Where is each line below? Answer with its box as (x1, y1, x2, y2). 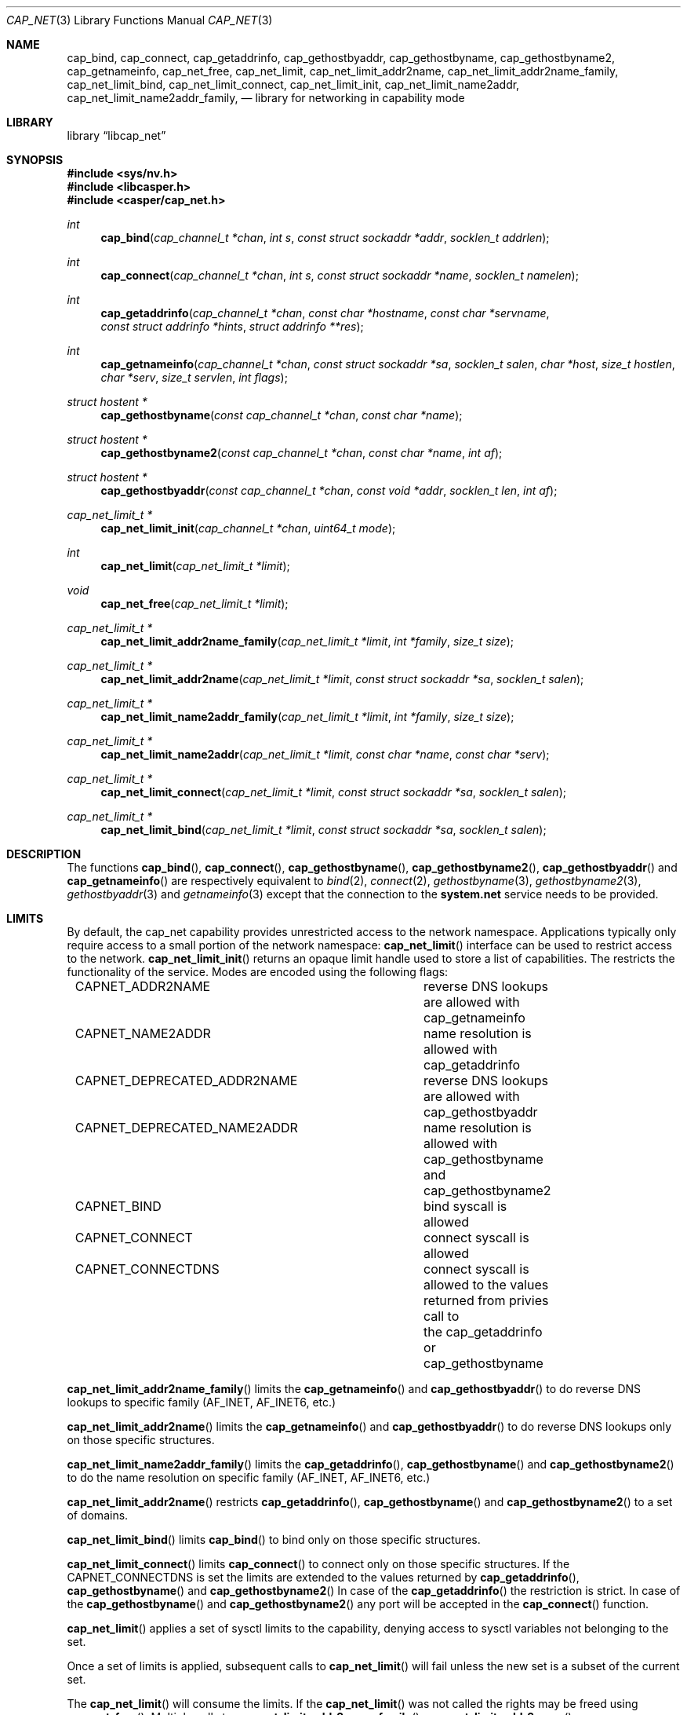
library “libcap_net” (67, 129, 166, 142)
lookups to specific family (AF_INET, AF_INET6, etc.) (67, 1395, 336, 1409)
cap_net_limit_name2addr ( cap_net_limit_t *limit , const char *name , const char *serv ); (100, 748, 550, 761)
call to (423, 1308, 460, 1324)
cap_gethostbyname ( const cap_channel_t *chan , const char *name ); (100, 408, 463, 422)
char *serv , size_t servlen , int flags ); (100, 371, 288, 384)
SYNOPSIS (6, 153, 64, 166)
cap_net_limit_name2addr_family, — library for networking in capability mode (67, 91, 465, 104)
